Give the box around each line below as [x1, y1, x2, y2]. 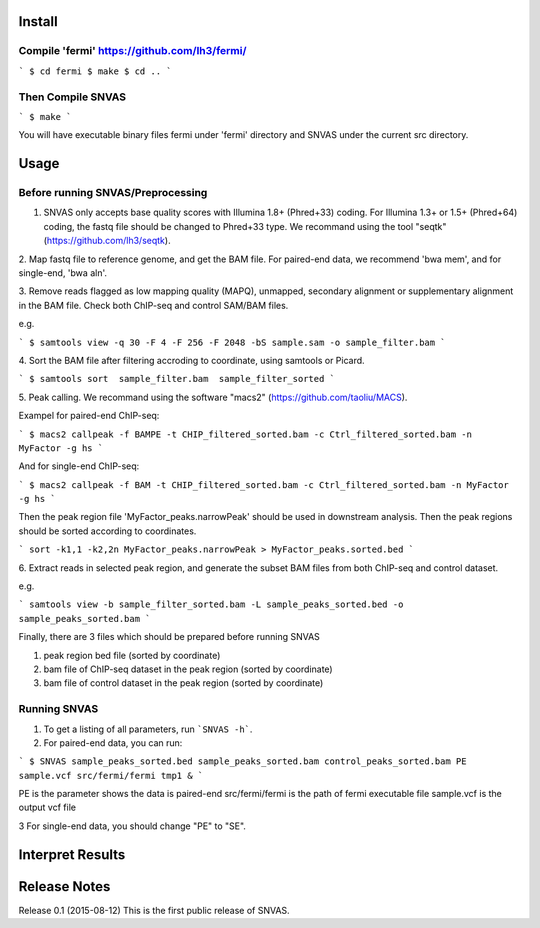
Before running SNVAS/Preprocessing [18, 186, 208, 200]
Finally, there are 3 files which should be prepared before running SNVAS [18, 631, 320, 643]
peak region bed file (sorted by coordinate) [43, 649, 221, 661]
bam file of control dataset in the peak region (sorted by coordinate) [43, 677, 324, 689]
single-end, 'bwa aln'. [18, 267, 107, 279]
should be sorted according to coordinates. [18, 525, 197, 537]
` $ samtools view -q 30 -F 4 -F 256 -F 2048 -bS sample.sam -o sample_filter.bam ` [18, 336, 446, 348]
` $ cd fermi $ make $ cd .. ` [18, 65, 172, 77]
